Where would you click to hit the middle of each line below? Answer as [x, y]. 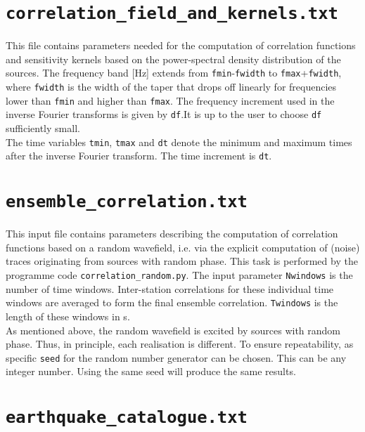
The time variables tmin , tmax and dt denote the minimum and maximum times [179, 142]
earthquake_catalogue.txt [127, 418]
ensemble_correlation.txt [127, 202]
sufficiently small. [43, 128]
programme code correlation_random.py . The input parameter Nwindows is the [179, 275]
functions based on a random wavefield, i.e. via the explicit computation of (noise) [183, 247]
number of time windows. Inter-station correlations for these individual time [170, 288]
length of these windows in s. [68, 316]
